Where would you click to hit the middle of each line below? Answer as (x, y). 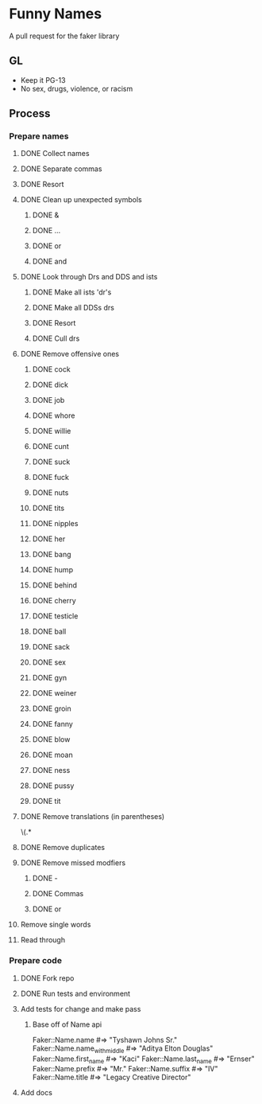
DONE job (48, 400)
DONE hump (53, 570)
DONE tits (48, 508)
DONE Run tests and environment (75, 993)
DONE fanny (53, 724)
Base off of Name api (67, 1024)
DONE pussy (53, 786)
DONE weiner (54, 693)
